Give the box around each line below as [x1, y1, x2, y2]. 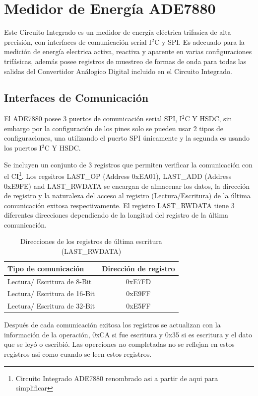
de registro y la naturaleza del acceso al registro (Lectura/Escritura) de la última [4, 190, 251, 201]
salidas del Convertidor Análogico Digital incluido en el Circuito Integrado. [4, 66, 232, 76]
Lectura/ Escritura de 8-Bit [7, 276, 92, 286]
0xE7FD [126, 276, 151, 286]
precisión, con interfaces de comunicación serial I [4, 36, 152, 47]
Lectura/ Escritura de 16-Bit [7, 288, 95, 299]
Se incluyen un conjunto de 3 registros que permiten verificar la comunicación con [4, 159, 253, 169]
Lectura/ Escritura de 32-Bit [7, 301, 95, 311]
